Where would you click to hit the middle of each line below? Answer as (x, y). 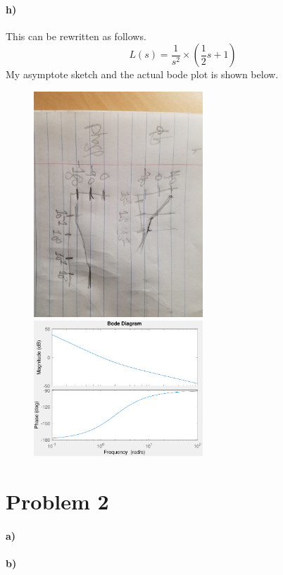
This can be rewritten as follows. (76, 36)
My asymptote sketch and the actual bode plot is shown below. (142, 74)
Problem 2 (57, 501)
